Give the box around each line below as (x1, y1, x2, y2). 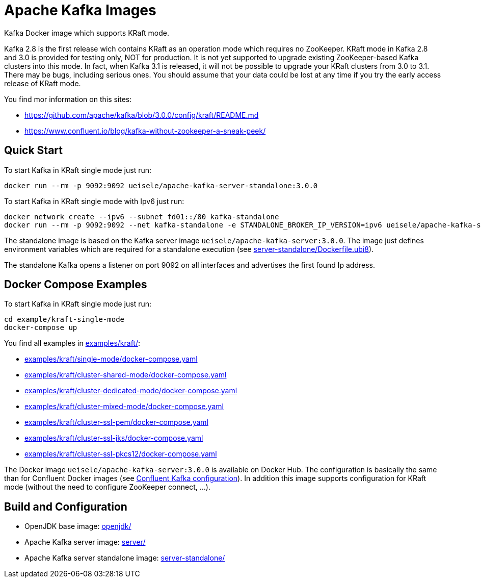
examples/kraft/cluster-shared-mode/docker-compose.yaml (24, 370, 227, 379)
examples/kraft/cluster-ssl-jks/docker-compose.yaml (24, 434, 203, 443)
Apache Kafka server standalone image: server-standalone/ (24, 553, 225, 563)
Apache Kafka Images (4, 2, 156, 19)
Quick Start (4, 144, 63, 157)
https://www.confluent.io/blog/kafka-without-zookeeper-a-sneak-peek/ (24, 126, 266, 135)
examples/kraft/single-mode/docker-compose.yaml (24, 355, 198, 364)
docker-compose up (4, 323, 77, 332)
